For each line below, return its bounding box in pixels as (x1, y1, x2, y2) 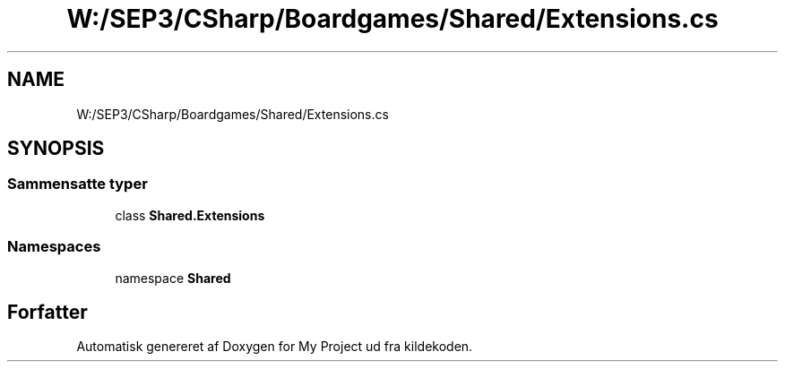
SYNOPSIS (7, 137, 105, 160)
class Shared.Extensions (115, 207, 265, 223)
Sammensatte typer (7, 175, 148, 193)
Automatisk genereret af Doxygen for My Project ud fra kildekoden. (76, 339, 473, 355)
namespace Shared (115, 270, 231, 286)
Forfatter (7, 300, 88, 323)
